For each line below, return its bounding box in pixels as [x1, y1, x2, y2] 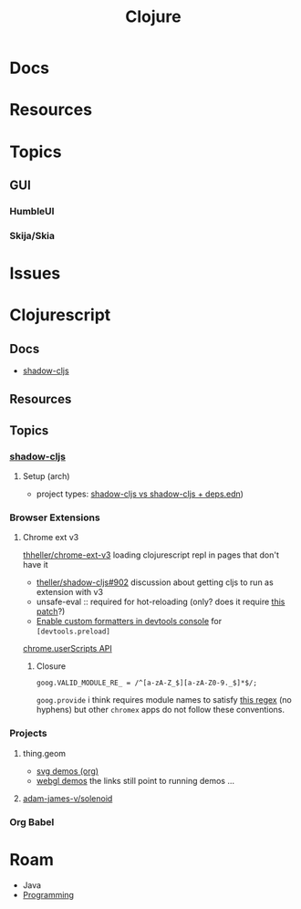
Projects [9, 727, 47, 740]
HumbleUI [9, 204, 55, 217]
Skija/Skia [9, 229, 56, 242]
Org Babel [9, 815, 55, 828]
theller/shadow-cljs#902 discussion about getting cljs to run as [36, 577, 274, 588]
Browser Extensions [9, 511, 100, 524]
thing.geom [22, 747, 67, 758]
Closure [36, 661, 67, 672]
